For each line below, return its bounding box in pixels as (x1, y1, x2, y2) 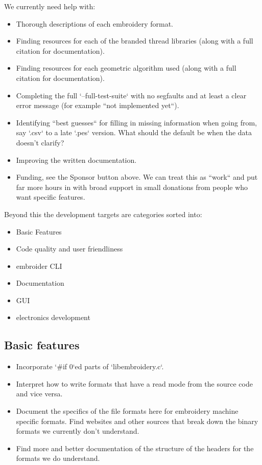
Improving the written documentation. (16, 154, 137, 165)
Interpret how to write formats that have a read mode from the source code (16, 378, 253, 389)
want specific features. (16, 192, 85, 202)
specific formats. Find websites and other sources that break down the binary (16, 415, 258, 426)
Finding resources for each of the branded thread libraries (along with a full (16, 35, 253, 46)
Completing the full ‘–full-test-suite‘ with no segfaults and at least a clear (16, 90, 247, 100)
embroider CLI (16, 260, 62, 271)
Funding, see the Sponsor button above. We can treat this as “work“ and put (16, 172, 258, 182)
